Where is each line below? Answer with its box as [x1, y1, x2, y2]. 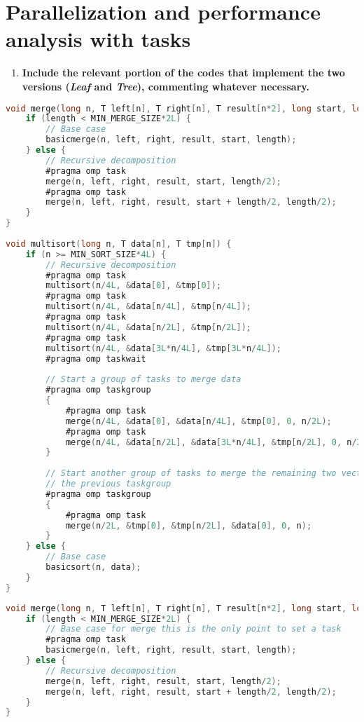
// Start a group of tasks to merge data [45, 374, 241, 385]
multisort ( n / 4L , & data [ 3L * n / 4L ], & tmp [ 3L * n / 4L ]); [45, 343, 282, 353]
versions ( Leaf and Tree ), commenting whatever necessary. [22, 79, 309, 93]
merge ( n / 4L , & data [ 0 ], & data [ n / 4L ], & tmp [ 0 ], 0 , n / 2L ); [65, 416, 332, 426]
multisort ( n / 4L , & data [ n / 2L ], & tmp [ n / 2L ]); [45, 322, 252, 332]
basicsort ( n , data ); [45, 562, 141, 572]
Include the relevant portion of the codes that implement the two [22, 65, 345, 80]
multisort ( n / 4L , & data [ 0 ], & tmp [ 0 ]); [45, 280, 222, 291]
